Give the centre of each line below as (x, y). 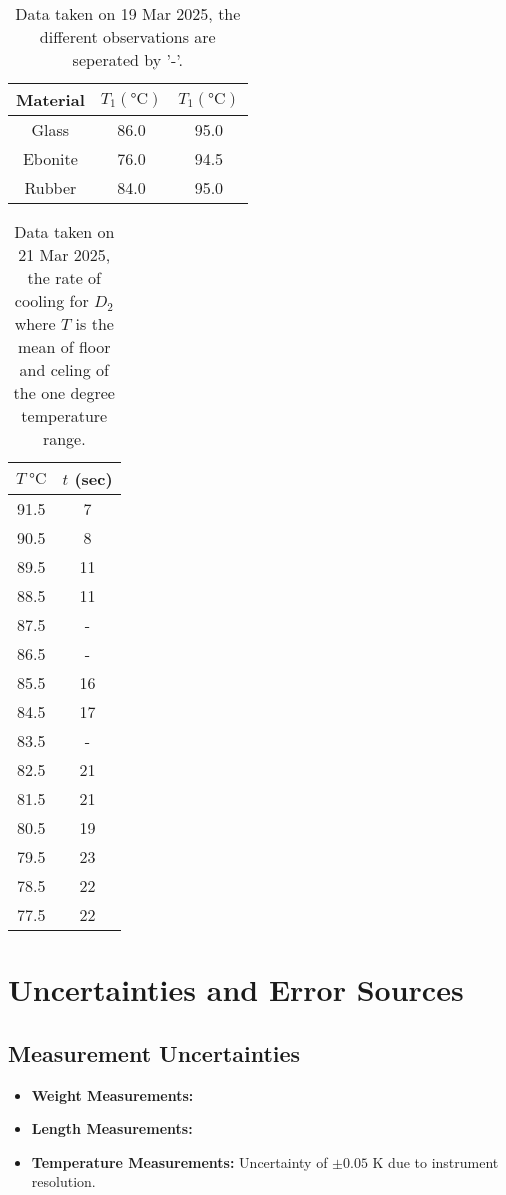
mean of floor (64, 346)
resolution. (63, 1181)
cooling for (51, 300)
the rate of (64, 277)
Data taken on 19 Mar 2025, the (128, 13)
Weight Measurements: (112, 1094)
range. (64, 438)
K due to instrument (435, 1161)
